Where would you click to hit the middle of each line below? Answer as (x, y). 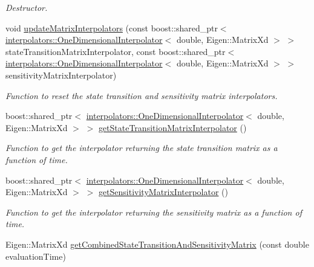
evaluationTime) (36, 256)
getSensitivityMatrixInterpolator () (163, 192)
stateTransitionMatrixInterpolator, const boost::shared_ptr (116, 51)
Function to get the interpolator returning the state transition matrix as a (142, 148)
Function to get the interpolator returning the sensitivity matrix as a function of (154, 212)
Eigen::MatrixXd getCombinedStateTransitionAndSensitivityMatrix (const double (157, 244)
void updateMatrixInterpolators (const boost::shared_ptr (112, 27)
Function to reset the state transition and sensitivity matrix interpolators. (142, 95)
